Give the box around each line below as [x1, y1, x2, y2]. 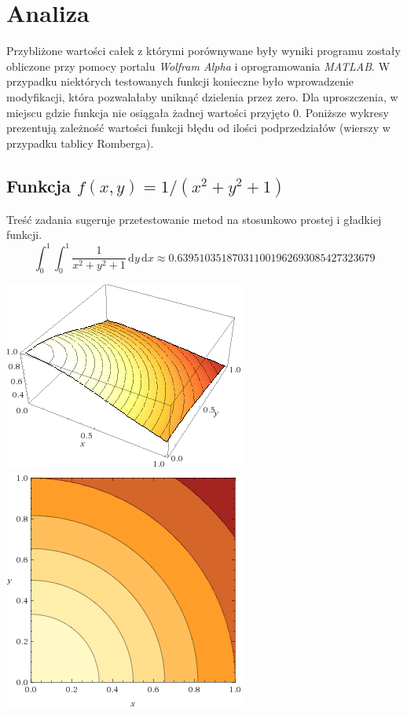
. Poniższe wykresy [299, 104, 389, 120]
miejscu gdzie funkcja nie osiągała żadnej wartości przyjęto [6, 104, 290, 120]
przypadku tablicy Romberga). [6, 134, 154, 151]
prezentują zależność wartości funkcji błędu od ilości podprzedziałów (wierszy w [6, 119, 390, 136]
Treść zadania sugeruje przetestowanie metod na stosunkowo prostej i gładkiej [6, 211, 382, 227]
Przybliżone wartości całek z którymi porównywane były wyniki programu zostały [6, 42, 401, 59]
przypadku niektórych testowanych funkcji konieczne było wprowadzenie [6, 73, 354, 90]
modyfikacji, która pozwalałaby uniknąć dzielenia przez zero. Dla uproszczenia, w [6, 88, 398, 104]
